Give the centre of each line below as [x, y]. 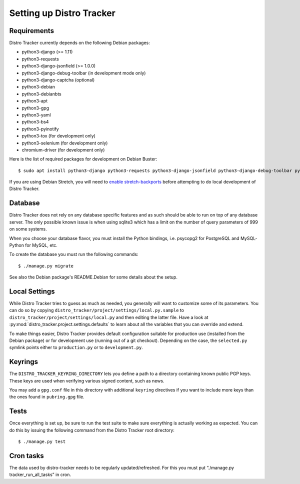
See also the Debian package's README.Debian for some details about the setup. [93, 277]
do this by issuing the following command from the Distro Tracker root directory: [92, 430]
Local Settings [32, 291]
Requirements [32, 31]
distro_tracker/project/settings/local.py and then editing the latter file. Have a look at [109, 317]
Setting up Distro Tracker [62, 13]
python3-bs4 [35, 122]
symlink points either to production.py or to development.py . [76, 347]
